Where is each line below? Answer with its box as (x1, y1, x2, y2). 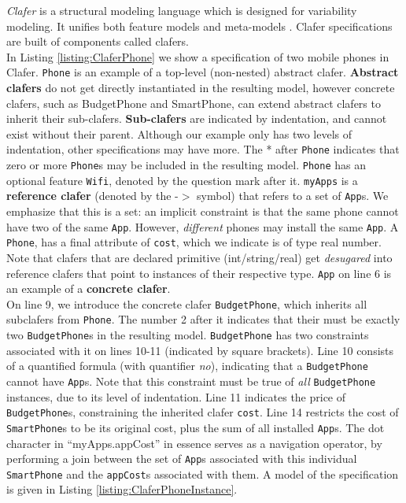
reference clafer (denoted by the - (6, 187, 179, 204)
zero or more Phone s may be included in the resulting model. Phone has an (6, 157, 366, 173)
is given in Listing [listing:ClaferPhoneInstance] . (6, 481, 238, 497)
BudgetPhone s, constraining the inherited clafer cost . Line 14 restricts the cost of (6, 404, 399, 420)
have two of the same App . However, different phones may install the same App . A (6, 218, 399, 235)
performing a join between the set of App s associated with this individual (6, 450, 357, 467)
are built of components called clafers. (6, 33, 190, 50)
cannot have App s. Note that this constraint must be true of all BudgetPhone (6, 373, 376, 389)
